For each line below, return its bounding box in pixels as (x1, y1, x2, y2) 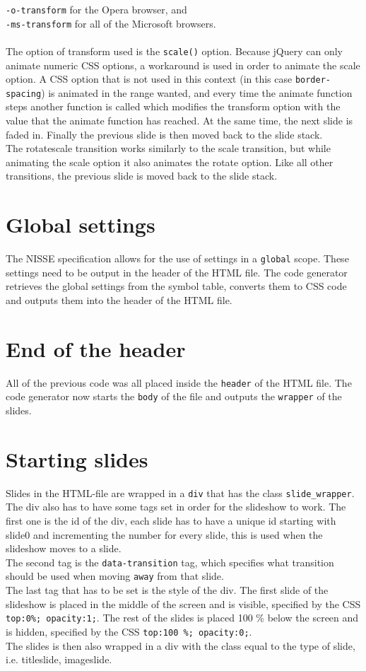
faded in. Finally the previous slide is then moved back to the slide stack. (6, 127, 323, 141)
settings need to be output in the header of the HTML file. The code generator (6, 264, 348, 279)
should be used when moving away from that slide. (6, 568, 224, 583)
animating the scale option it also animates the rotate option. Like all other (6, 154, 333, 169)
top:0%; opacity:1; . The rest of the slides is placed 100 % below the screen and (6, 610, 359, 625)
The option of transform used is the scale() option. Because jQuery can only (6, 43, 343, 58)
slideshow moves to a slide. (6, 541, 122, 556)
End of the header (6, 334, 186, 363)
